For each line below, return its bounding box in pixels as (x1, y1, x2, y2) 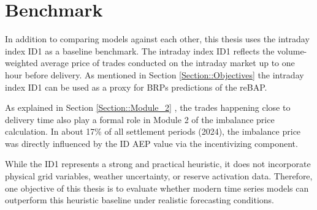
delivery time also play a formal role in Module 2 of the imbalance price (5, 113, 275, 126)
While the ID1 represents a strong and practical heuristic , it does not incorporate (5, 157, 311, 170)
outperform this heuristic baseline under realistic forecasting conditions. (5, 193, 275, 206)
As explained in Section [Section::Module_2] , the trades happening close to (5, 101, 291, 114)
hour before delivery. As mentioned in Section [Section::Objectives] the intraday (5, 68, 304, 81)
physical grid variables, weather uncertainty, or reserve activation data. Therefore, (5, 170, 313, 182)
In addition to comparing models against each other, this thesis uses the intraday (5, 32, 310, 45)
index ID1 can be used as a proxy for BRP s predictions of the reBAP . (5, 80, 267, 93)
